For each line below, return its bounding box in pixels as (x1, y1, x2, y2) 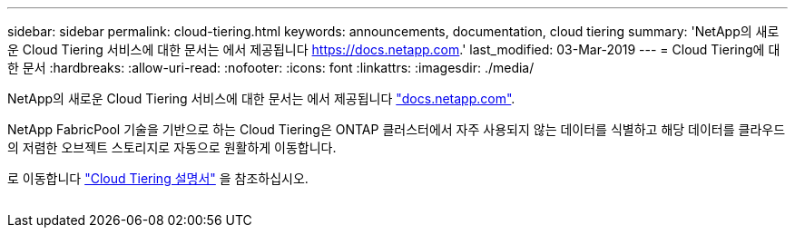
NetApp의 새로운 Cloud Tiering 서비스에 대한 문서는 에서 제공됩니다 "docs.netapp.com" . (7, 91, 515, 106)
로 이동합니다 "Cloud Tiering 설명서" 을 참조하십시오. (7, 171, 309, 186)
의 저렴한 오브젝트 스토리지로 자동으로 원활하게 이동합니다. (7, 140, 337, 155)
